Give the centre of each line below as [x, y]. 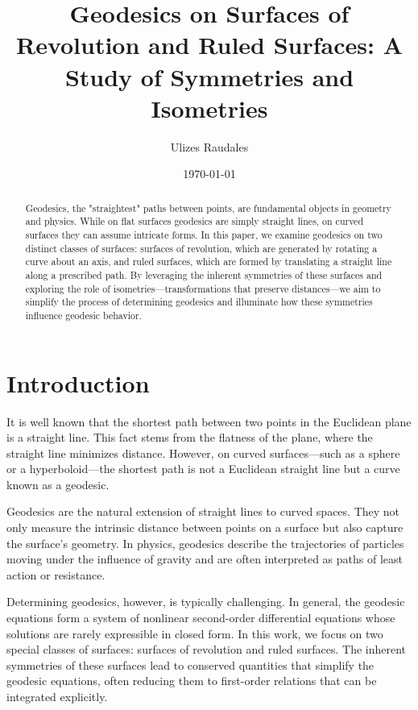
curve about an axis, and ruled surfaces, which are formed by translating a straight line [209, 262]
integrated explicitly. [57, 697]
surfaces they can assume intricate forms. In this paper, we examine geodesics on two [204, 234]
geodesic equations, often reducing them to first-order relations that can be [192, 681]
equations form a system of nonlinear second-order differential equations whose [201, 618]
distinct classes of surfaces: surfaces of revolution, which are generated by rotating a [201, 248]
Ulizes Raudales [209, 146]
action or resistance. [56, 574]
